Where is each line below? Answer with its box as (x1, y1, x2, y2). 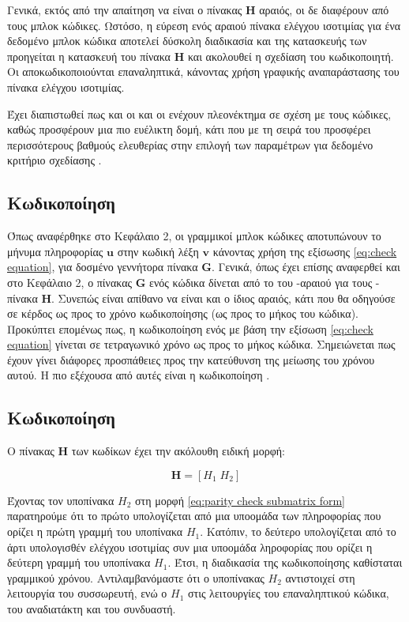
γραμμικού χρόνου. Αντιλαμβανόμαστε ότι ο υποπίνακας (7, 569, 265, 586)
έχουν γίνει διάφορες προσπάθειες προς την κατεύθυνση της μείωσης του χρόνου (7, 351, 375, 368)
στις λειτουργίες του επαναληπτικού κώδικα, (187, 585, 389, 601)
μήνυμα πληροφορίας (7, 243, 103, 259)
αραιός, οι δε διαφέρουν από (259, 2, 389, 17)
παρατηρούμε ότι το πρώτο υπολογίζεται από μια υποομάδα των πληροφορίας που (7, 507, 381, 524)
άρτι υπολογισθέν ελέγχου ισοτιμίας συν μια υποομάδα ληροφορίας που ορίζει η (7, 538, 373, 555)
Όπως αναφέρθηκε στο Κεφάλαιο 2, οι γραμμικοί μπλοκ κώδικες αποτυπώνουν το (7, 228, 381, 244)
